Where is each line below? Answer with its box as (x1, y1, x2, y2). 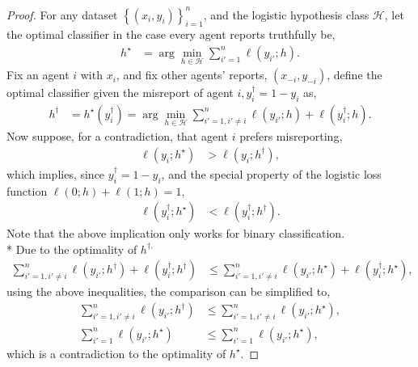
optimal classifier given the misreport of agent (6, 84, 234, 101)
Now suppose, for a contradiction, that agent (6, 128, 229, 145)
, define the (327, 66, 382, 83)
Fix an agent (6, 66, 70, 83)
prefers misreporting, (239, 128, 343, 145)
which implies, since (6, 165, 105, 182)
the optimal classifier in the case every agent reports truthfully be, (6, 26, 336, 43)
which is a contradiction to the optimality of (6, 344, 226, 361)
